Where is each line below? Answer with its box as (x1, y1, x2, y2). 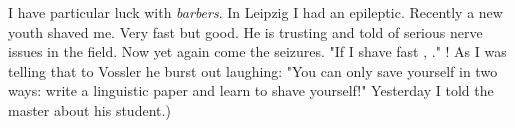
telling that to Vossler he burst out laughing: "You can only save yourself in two (8, 60, 498, 81)
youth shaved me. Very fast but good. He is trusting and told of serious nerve (8, 21, 483, 42)
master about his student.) (8, 99, 171, 120)
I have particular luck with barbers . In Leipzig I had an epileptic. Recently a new (8, 2, 503, 22)
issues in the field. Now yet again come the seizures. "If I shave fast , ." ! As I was (8, 41, 507, 62)
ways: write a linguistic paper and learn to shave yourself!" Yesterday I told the (8, 80, 494, 101)
